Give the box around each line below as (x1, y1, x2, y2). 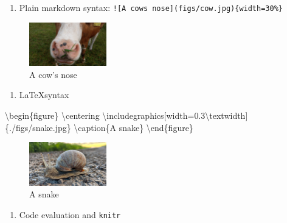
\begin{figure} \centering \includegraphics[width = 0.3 (5, 108, 206, 121)
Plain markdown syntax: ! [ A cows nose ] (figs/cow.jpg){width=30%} (19, 1, 283, 13)
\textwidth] (205, 108, 248, 121)
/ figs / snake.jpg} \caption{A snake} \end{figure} (11, 121, 193, 133)
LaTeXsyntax (19, 88, 69, 101)
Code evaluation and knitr (19, 208, 121, 221)
